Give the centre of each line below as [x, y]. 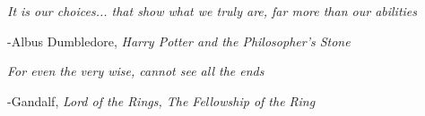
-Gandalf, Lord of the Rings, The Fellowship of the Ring [161, 100]
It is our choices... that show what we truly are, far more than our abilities [212, 11]
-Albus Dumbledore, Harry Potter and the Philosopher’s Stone [179, 41]
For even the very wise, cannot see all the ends [136, 71]
